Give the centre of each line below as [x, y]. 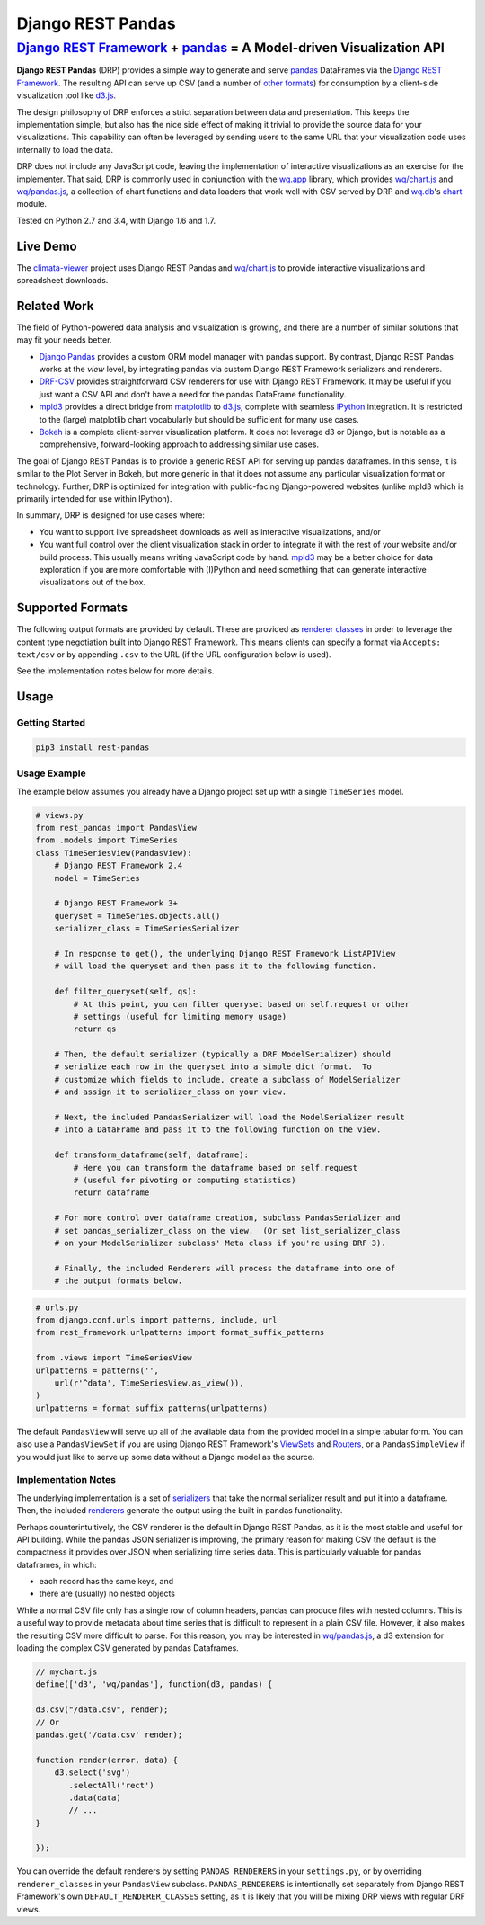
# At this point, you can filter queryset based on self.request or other [242, 1004]
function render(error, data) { [107, 1760]
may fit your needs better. [64, 340]
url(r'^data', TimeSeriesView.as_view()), [149, 1383]
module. [32, 204]
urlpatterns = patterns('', [97, 1370]
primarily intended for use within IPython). [94, 498]
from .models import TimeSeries [107, 840]
